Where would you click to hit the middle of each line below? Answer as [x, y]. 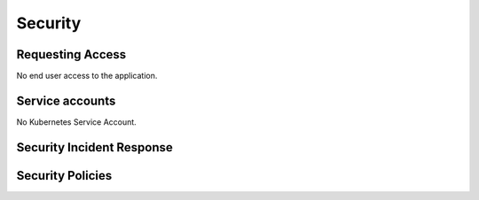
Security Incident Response [94, 147]
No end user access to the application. [87, 76]
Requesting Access [71, 54]
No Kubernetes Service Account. [76, 122]
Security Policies [64, 176]
